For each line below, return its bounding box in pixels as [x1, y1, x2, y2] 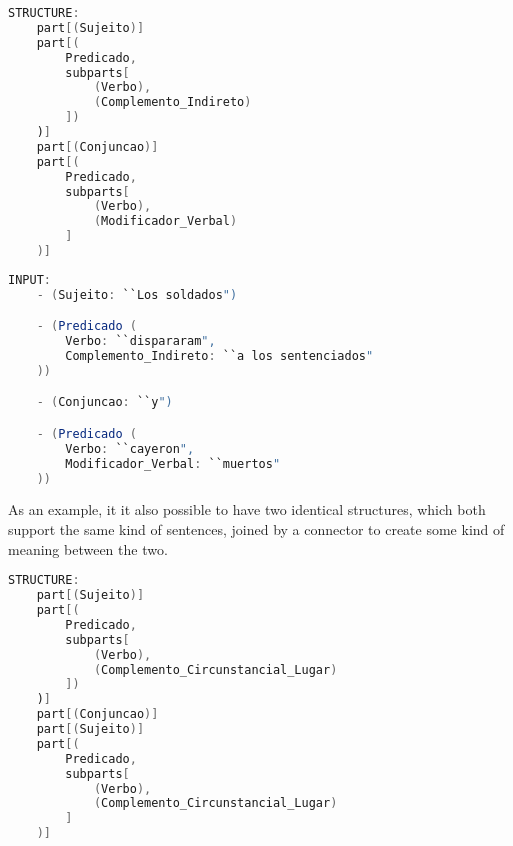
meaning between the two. [8, 538, 168, 559]
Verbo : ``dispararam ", [65, 334, 216, 349]
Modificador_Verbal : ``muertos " [65, 456, 281, 471]
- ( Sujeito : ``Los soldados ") [36, 287, 238, 302]
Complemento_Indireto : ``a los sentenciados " [65, 349, 374, 364]
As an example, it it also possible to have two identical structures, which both [8, 499, 486, 520]
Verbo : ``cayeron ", [65, 441, 195, 456]
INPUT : [8, 272, 51, 287]
